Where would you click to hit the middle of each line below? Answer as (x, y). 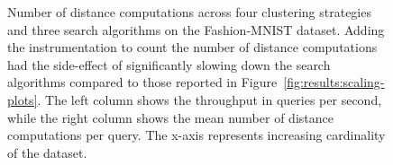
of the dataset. (47, 152)
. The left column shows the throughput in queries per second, (210, 99)
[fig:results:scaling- (334, 82)
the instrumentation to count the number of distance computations (192, 47)
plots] (23, 99)
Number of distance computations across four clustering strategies (189, 12)
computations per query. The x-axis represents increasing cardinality (196, 135)
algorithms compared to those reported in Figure (142, 82)
